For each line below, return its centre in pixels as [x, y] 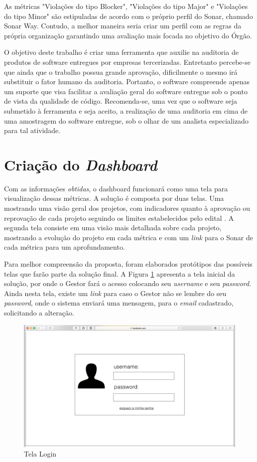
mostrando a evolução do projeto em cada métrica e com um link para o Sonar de [128, 237]
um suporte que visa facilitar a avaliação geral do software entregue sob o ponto [126, 91]
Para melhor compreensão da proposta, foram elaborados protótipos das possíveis [128, 264]
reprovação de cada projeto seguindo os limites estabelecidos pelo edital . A [119, 218]
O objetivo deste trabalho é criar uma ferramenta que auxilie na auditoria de [121, 52]
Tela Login [40, 454]
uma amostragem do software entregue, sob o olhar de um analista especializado [126, 120]
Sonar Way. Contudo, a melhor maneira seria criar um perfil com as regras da [123, 26]
